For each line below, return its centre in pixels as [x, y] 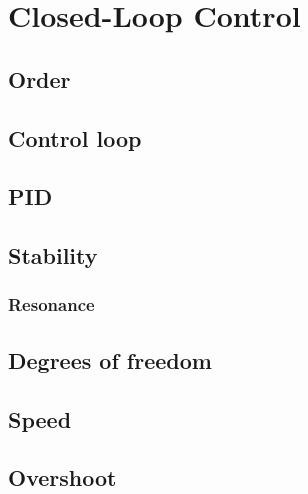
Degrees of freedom [110, 359]
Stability [53, 255]
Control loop [75, 137]
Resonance [51, 304]
